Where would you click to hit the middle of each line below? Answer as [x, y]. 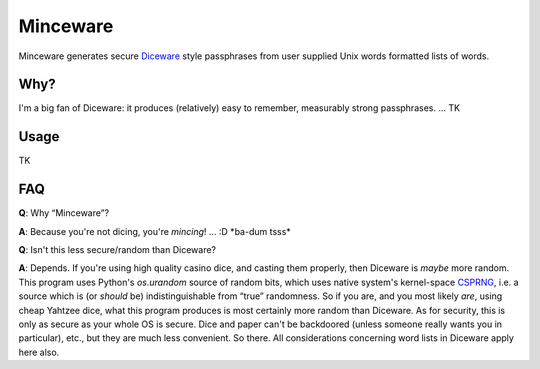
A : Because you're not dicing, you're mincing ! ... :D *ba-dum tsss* [155, 231]
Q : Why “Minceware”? [64, 213]
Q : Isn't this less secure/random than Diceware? [117, 250]
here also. [39, 352]
